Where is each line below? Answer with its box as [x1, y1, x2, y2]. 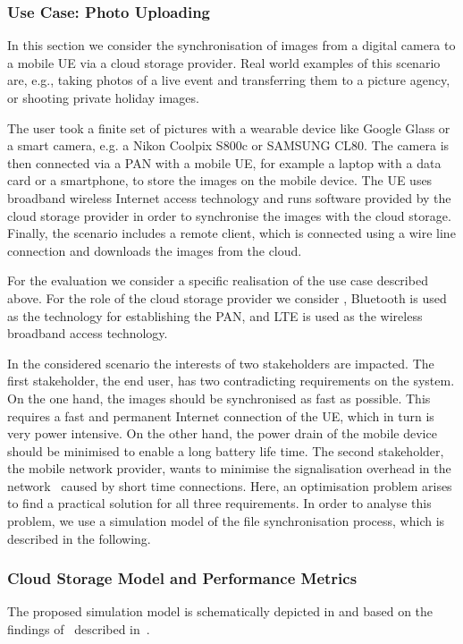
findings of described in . [7, 620, 150, 639]
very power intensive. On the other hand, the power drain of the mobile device [7, 424, 437, 443]
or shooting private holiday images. [7, 89, 199, 106]
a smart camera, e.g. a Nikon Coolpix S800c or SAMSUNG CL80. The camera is [7, 136, 450, 155]
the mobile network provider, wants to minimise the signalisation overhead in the [7, 459, 451, 478]
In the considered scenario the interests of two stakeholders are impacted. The [7, 353, 434, 372]
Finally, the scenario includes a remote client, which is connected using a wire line [7, 224, 456, 242]
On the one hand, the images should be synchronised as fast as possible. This [7, 388, 431, 407]
